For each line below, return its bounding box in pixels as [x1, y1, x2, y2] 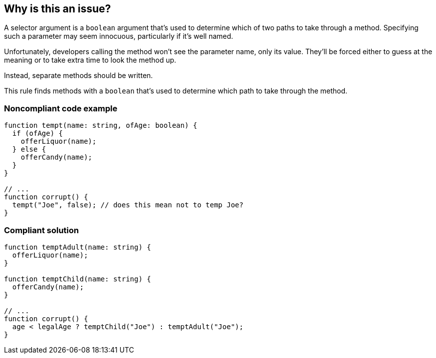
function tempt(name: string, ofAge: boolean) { [4, 121, 197, 130]
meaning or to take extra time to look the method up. [4, 56, 176, 65]
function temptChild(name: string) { [4, 274, 151, 283]
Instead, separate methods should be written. [4, 71, 153, 80]
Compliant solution [4, 225, 79, 235]
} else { [12, 145, 46, 154]
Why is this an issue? [4, 2, 111, 15]
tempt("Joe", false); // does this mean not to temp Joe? [12, 201, 244, 209]
